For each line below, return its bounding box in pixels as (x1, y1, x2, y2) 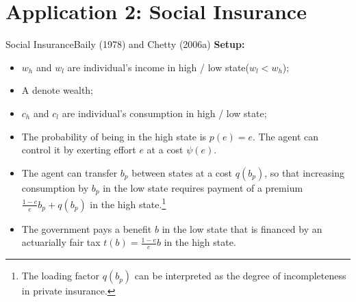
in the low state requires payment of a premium (103, 180, 303, 194)
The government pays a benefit (21, 221, 152, 236)
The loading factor (21, 268, 100, 283)
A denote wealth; (21, 83, 94, 97)
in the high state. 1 (90, 195, 166, 211)
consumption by (21, 180, 89, 194)
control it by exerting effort (21, 142, 136, 157)
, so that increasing (264, 165, 345, 179)
